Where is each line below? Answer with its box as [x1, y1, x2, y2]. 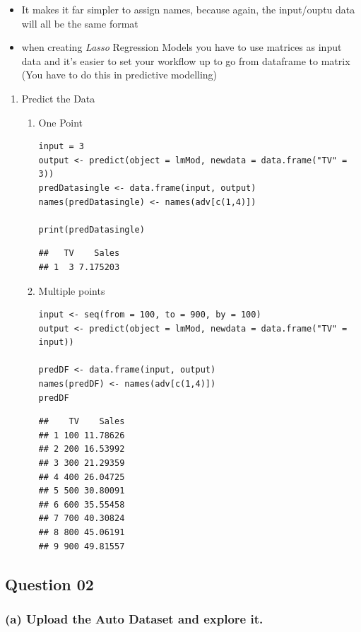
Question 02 [5, 573, 94, 595]
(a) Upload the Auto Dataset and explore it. [5, 609, 264, 627]
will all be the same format [21, 16, 138, 30]
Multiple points [38, 283, 105, 298]
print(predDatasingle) [38, 224, 145, 235]
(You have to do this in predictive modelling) [21, 67, 218, 82]
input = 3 [38, 141, 85, 152]
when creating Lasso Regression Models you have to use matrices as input [21, 40, 342, 54]
